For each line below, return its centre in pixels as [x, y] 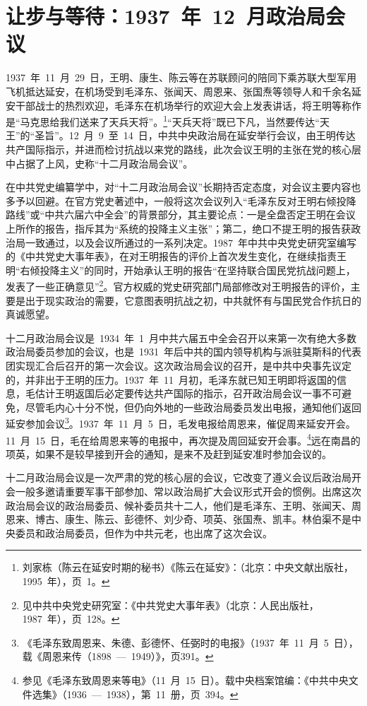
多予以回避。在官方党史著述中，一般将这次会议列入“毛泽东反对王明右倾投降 [181, 200]
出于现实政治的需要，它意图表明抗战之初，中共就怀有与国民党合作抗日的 [193, 300]
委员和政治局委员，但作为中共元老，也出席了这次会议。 [144, 533]
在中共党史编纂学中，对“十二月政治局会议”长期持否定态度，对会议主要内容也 [183, 187]
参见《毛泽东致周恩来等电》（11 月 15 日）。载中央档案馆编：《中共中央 [185, 679]
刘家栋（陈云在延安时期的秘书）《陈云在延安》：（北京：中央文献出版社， [188, 567]
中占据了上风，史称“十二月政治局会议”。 [100, 163]
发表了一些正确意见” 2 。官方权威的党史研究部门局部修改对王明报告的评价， [178, 285]
